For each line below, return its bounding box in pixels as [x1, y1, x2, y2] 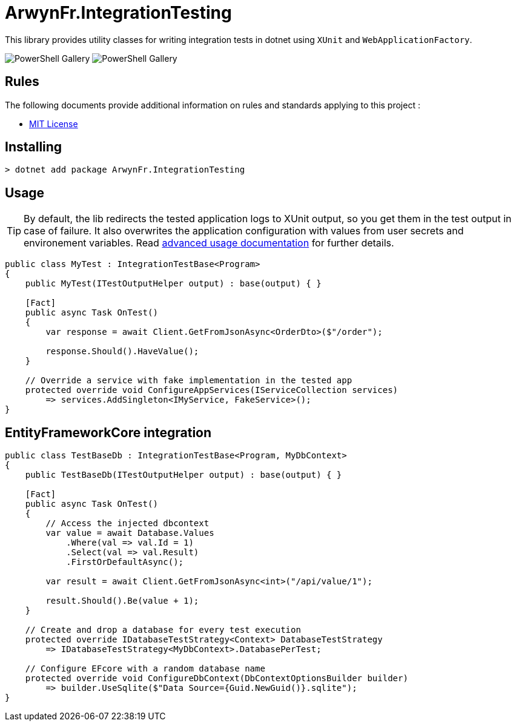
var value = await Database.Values [45, 528, 214, 538]
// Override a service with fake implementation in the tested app [25, 375, 352, 386]
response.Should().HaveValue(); [45, 346, 199, 357]
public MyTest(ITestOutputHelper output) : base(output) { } [25, 279, 322, 289]
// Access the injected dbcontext [45, 518, 210, 529]
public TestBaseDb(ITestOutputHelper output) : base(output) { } [25, 470, 342, 480]
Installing [5, 139, 62, 155]
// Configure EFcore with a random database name [25, 664, 265, 674]
